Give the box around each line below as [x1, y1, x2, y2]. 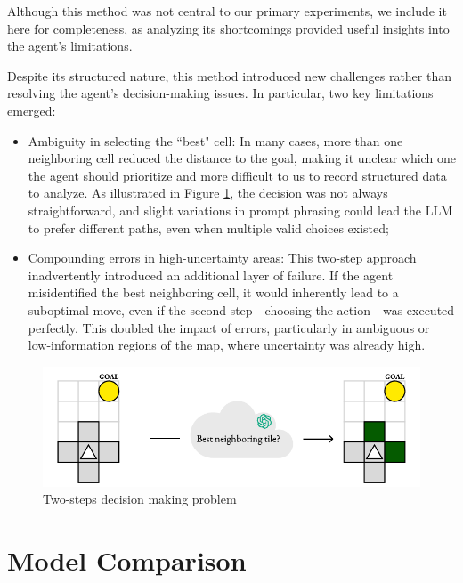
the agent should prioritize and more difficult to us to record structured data [28, 166, 447, 184]
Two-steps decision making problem [43, 490, 237, 508]
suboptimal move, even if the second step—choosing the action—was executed [28, 300, 455, 319]
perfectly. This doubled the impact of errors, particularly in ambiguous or [28, 318, 430, 336]
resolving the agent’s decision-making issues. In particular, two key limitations [7, 84, 434, 102]
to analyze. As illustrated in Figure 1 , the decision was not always [28, 183, 388, 202]
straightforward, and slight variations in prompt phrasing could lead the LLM [28, 200, 453, 219]
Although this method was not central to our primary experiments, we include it [7, 2, 447, 20]
